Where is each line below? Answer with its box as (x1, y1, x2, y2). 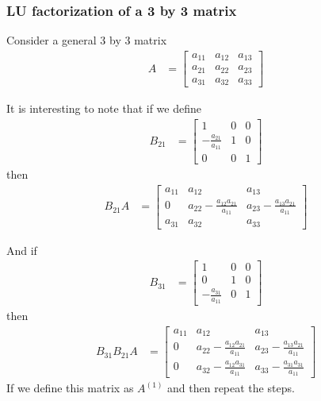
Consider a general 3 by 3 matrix (6, 32, 167, 48)
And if (6, 241, 37, 258)
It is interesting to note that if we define (6, 100, 201, 117)
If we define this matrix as (6, 380, 134, 396)
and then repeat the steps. (167, 380, 295, 396)
